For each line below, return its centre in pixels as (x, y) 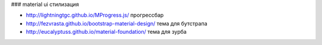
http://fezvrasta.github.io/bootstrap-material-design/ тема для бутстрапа (117, 23)
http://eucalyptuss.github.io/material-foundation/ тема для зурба (106, 32)
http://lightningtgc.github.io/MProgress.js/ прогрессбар (95, 15)
